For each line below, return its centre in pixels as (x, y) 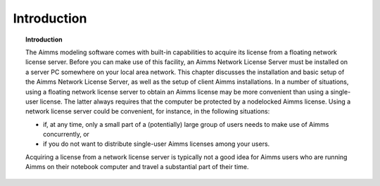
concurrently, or (66, 135)
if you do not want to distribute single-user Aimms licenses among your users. (157, 144)
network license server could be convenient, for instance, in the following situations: (148, 111)
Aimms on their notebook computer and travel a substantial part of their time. (137, 167)
